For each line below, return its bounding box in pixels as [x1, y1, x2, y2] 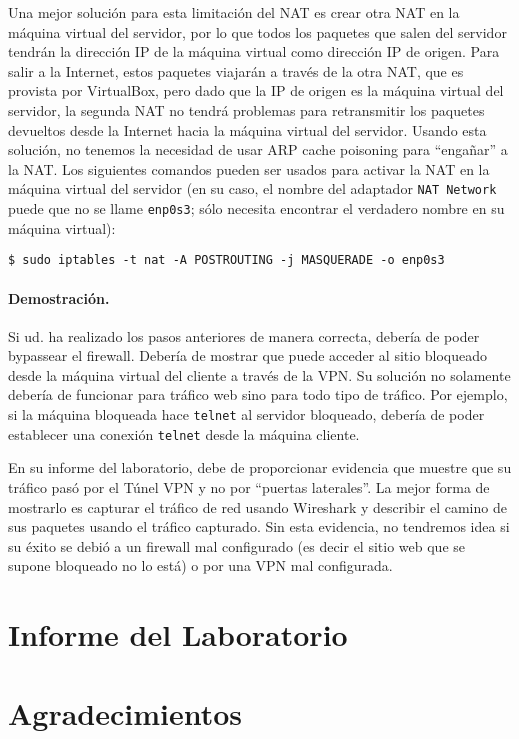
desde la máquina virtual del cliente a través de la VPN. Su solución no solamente [8, 364, 511, 385]
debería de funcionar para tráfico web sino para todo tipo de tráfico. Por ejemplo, [8, 384, 508, 405]
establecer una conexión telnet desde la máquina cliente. [8, 423, 360, 444]
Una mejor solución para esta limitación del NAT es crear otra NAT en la [8, 2, 460, 22]
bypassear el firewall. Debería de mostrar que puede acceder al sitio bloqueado [8, 345, 488, 366]
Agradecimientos [8, 692, 243, 733]
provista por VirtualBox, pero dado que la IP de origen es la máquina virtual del [8, 80, 504, 101]
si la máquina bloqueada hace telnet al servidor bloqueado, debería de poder [8, 404, 485, 425]
